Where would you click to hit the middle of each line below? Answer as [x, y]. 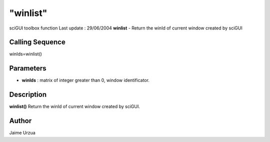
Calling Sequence [37, 42]
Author [20, 121]
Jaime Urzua [22, 133]
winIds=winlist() [26, 54]
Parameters [28, 68]
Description [28, 95]
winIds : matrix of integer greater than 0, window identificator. [86, 80]
